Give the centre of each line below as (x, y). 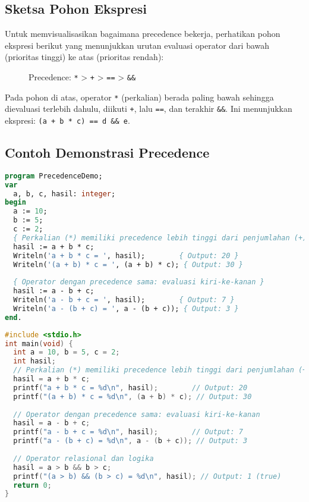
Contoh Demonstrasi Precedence (107, 152)
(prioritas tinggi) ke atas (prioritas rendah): (84, 57)
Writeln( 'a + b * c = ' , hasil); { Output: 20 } (126, 255)
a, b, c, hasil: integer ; (64, 194)
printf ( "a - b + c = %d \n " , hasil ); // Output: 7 (128, 432)
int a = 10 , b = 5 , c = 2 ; (67, 352)
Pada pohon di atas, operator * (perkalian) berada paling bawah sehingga (139, 97)
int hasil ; (34, 361)
